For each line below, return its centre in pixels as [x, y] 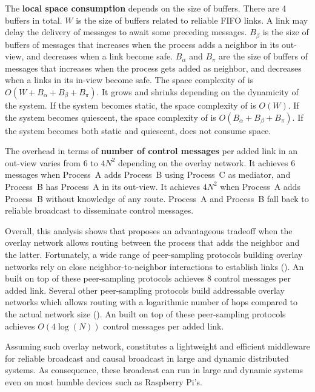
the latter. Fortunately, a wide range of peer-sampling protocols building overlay [154, 254]
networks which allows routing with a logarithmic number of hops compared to [151, 302]
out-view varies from [43, 162]
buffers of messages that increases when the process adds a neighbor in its [142, 44]
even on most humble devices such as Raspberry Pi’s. [104, 381]
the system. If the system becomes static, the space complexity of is [131, 105]
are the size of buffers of [263, 56]
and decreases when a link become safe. [100, 56]
